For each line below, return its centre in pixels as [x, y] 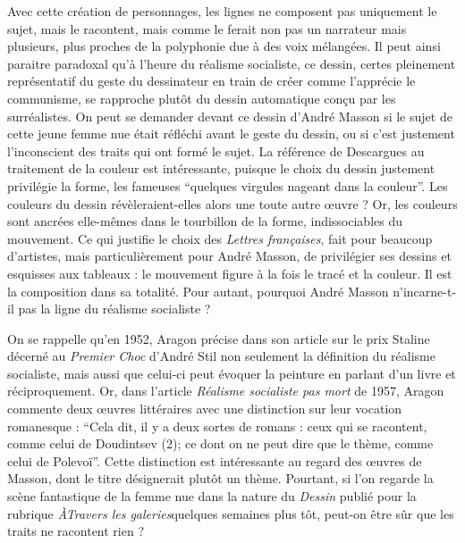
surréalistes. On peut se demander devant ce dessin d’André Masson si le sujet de [230, 116]
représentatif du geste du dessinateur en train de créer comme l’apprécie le [211, 81]
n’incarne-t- [425, 291]
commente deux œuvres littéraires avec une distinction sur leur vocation [205, 409]
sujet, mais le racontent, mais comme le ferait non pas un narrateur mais [207, 28]
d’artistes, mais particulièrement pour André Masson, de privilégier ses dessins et [229, 256]
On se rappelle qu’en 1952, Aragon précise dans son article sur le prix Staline [219, 338]
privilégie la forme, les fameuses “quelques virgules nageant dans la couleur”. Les [228, 185]
